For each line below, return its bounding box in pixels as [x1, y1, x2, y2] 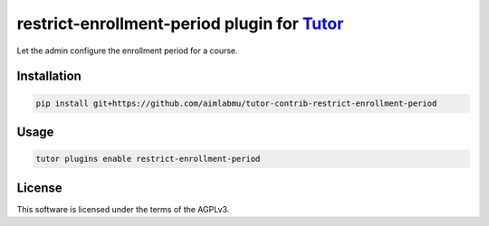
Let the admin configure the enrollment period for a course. [16, 45, 239, 56]
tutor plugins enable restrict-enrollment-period [35, 154, 261, 165]
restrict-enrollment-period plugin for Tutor [16, 14, 344, 33]
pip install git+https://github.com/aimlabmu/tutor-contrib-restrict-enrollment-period [35, 98, 437, 108]
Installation [16, 69, 81, 84]
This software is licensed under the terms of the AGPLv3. [16, 203, 230, 214]
